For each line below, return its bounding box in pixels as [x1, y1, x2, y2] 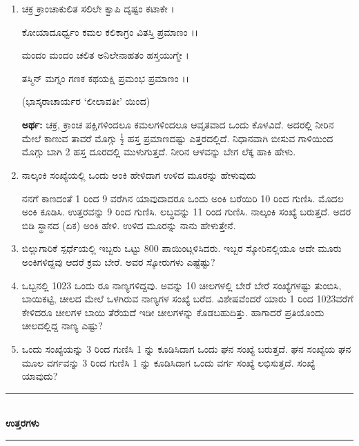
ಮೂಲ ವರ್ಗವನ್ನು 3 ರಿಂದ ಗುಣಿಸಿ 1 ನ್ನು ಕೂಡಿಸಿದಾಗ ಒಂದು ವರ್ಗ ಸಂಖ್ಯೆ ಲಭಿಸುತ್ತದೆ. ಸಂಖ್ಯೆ [21, 355, 316, 369]
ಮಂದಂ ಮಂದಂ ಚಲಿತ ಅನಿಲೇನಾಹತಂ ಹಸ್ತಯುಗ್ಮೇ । [21, 48, 189, 62]
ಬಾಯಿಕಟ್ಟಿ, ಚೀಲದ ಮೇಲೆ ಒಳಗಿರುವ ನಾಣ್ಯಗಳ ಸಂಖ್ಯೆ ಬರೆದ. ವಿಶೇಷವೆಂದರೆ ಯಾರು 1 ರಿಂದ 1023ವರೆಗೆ [21, 291, 353, 306]
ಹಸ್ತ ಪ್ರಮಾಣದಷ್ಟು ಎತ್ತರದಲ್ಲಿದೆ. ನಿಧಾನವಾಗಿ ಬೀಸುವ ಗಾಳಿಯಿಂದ [127, 130, 333, 145]
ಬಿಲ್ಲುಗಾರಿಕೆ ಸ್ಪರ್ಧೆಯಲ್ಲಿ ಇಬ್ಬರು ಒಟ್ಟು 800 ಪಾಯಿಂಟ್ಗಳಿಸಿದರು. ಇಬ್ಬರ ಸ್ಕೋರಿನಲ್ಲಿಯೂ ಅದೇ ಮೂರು [21, 241, 342, 255]
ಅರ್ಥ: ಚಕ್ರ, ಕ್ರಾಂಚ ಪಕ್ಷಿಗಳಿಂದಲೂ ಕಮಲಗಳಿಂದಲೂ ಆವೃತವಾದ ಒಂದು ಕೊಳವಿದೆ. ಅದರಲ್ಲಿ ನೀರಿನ [21, 117, 334, 131]
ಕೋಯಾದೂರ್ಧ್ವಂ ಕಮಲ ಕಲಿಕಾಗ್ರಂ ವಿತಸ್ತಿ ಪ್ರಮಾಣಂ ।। [21, 24, 199, 39]
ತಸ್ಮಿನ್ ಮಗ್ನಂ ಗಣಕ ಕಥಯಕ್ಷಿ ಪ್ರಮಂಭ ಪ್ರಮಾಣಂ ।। [21, 70, 189, 85]
